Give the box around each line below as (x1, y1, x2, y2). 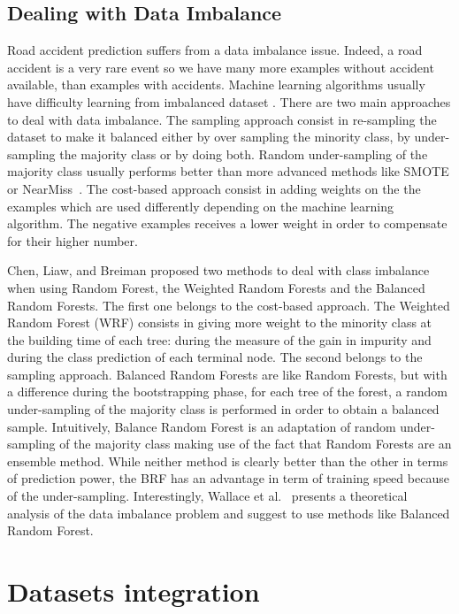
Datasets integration (7, 573, 260, 610)
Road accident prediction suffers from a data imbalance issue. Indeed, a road (7, 41, 423, 59)
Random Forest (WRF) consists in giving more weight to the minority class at (7, 313, 432, 332)
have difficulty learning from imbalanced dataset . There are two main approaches (7, 92, 451, 111)
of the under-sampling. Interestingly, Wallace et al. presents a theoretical (7, 487, 408, 505)
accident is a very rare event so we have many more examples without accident (7, 58, 434, 76)
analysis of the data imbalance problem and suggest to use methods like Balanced (7, 503, 450, 522)
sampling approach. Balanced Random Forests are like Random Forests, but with (7, 365, 448, 383)
